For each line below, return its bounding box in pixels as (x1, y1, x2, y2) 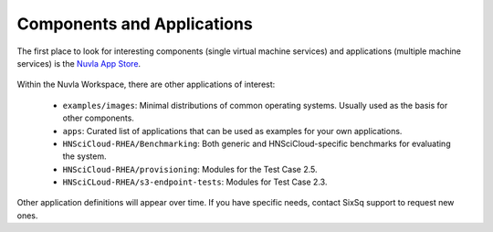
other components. (62, 112, 134, 123)
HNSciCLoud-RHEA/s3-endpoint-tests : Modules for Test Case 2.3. (62, 176, 328, 187)
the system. (62, 151, 107, 162)
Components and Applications (16, 14, 253, 34)
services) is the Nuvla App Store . (16, 58, 142, 69)
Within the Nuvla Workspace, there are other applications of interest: (16, 79, 276, 90)
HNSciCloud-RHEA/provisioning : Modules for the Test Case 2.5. (62, 163, 319, 174)
